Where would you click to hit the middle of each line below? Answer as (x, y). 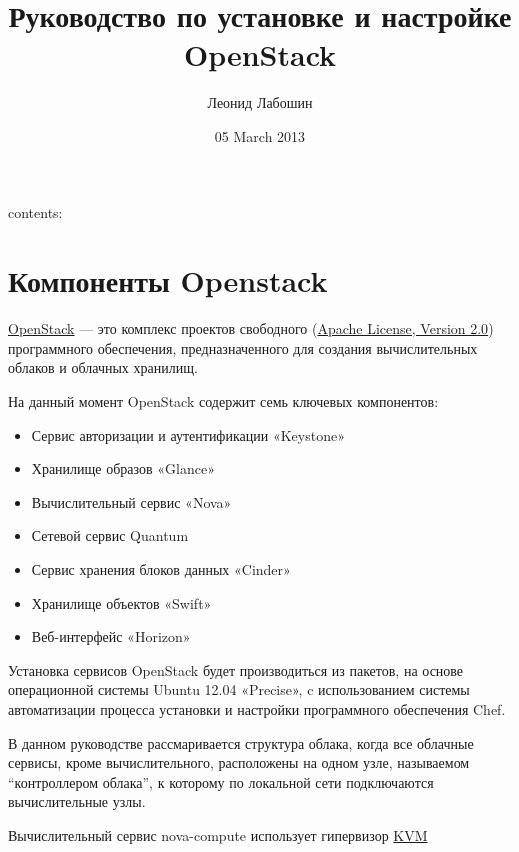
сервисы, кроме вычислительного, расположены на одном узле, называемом (239, 762)
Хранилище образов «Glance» (123, 468)
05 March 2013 (260, 135)
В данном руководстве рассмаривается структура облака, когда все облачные (241, 742)
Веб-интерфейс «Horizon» (111, 636)
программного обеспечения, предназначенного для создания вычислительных (243, 347)
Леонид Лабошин (260, 102)
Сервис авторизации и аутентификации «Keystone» (188, 434)
